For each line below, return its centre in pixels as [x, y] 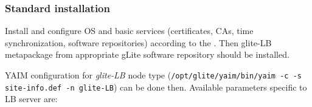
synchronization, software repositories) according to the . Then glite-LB [138, 42]
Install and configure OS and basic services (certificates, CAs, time [129, 31]
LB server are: [31, 99]
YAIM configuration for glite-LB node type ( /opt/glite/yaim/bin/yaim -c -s [153, 75]
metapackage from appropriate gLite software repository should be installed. [147, 54]
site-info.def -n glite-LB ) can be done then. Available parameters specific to [156, 87]
